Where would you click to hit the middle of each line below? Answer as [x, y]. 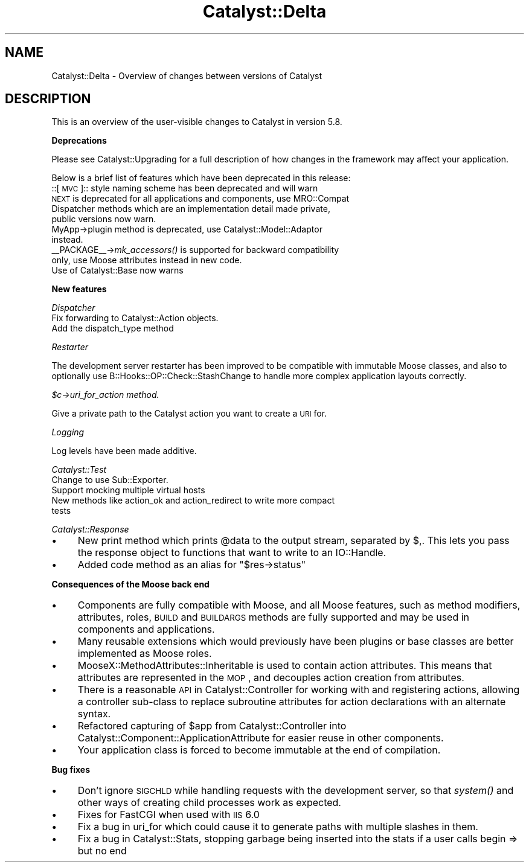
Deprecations [79, 141]
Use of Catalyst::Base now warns [117, 270]
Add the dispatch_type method [113, 328]
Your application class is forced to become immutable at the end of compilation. [259, 750]
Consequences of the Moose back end [130, 584]
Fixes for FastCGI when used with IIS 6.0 [168, 815]
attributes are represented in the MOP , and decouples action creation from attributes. [271, 678]
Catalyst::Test [79, 470]
